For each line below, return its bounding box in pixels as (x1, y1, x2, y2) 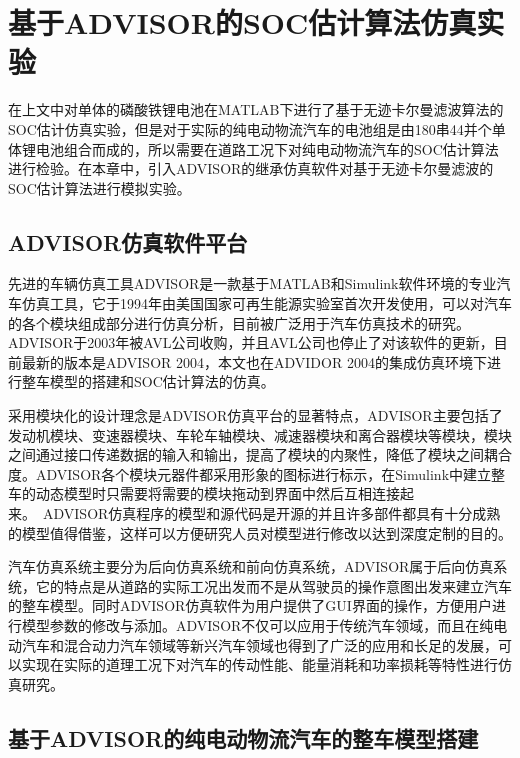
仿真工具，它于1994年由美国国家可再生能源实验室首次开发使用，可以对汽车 (21, 293, 512, 314)
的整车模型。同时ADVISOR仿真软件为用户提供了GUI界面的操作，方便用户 (8, 595, 492, 616)
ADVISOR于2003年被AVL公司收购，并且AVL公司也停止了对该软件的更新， (8, 332, 494, 353)
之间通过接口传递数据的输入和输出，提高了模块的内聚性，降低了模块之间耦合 (8, 444, 512, 465)
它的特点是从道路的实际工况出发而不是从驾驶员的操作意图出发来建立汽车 (35, 575, 512, 596)
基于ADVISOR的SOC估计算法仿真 (8, 2, 477, 43)
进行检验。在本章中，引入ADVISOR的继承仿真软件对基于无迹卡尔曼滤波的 (8, 158, 494, 179)
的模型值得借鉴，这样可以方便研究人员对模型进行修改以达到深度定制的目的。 (8, 522, 512, 543)
